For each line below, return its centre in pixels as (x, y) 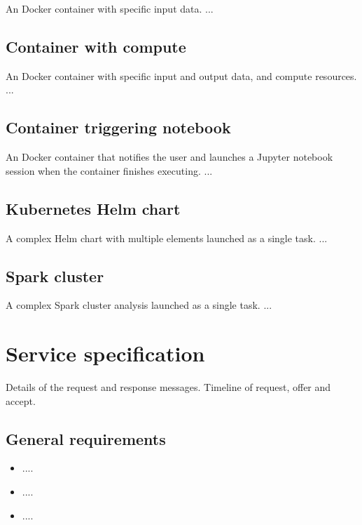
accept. (21, 400)
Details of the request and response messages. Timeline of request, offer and (168, 387)
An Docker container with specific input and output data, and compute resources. (181, 75)
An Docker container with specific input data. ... (110, 8)
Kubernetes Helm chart (93, 208)
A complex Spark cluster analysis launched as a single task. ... (139, 305)
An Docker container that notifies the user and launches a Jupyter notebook (169, 157)
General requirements (86, 438)
